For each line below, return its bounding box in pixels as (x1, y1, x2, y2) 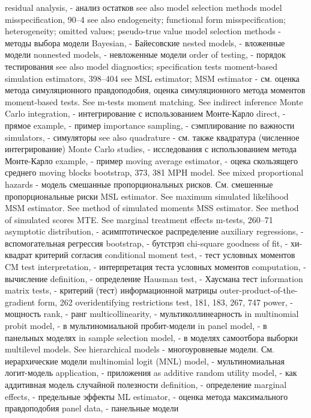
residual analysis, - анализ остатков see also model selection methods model (5, 1, 282, 13)
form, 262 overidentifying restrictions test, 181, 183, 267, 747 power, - (37, 295, 293, 308)
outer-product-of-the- (220, 284, 298, 297)
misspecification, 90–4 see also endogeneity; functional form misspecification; (5, 13, 286, 25)
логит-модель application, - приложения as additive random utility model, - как (5, 366, 297, 379)
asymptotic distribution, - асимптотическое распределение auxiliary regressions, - (5, 225, 304, 238)
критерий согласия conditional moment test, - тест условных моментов (35, 248, 295, 261)
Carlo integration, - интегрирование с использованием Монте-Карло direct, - (5, 107, 286, 120)
